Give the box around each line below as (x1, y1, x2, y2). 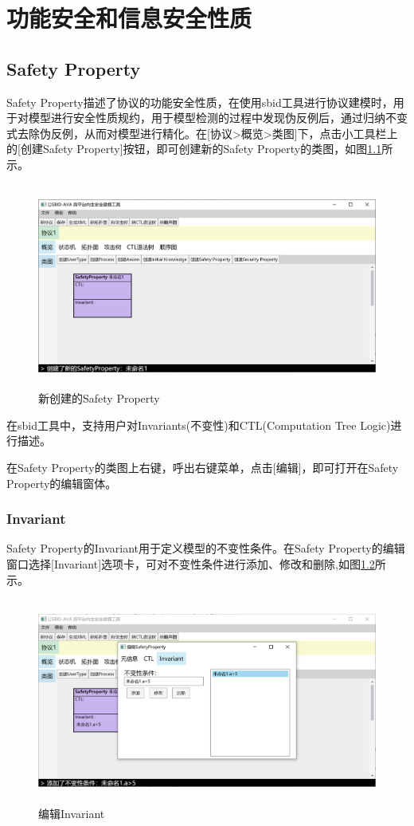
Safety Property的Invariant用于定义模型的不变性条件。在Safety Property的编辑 (6, 540, 405, 557)
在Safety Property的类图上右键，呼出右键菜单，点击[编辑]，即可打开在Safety (6, 459, 399, 476)
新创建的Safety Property (38, 390, 160, 407)
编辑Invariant (38, 804, 105, 821)
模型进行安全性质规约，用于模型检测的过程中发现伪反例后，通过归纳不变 (28, 109, 408, 126)
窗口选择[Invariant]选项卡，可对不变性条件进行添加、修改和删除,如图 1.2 (6, 556, 375, 572)
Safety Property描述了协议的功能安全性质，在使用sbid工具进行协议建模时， (6, 93, 393, 110)
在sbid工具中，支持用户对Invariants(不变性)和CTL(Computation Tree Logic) (6, 416, 391, 433)
